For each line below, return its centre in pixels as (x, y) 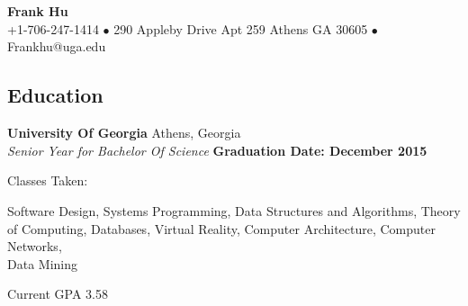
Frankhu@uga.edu (57, 46)
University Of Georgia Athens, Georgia (124, 133)
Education (55, 95)
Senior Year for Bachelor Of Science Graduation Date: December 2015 (217, 150)
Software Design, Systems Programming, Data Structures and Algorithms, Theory (234, 210)
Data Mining (42, 263)
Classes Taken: (48, 180)
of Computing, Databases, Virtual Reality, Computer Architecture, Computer (221, 228)
